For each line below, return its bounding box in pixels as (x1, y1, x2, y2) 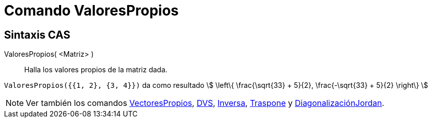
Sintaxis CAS (4, 28, 71, 41)
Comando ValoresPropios (4, 2, 179, 19)
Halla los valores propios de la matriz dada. (24, 65, 168, 74)
